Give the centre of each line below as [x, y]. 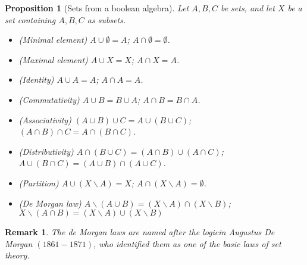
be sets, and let [248, 8]
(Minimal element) [53, 40]
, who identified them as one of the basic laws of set [187, 243]
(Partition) [39, 183]
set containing [30, 19]
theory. [17, 255]
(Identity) [36, 79]
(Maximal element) [53, 59]
